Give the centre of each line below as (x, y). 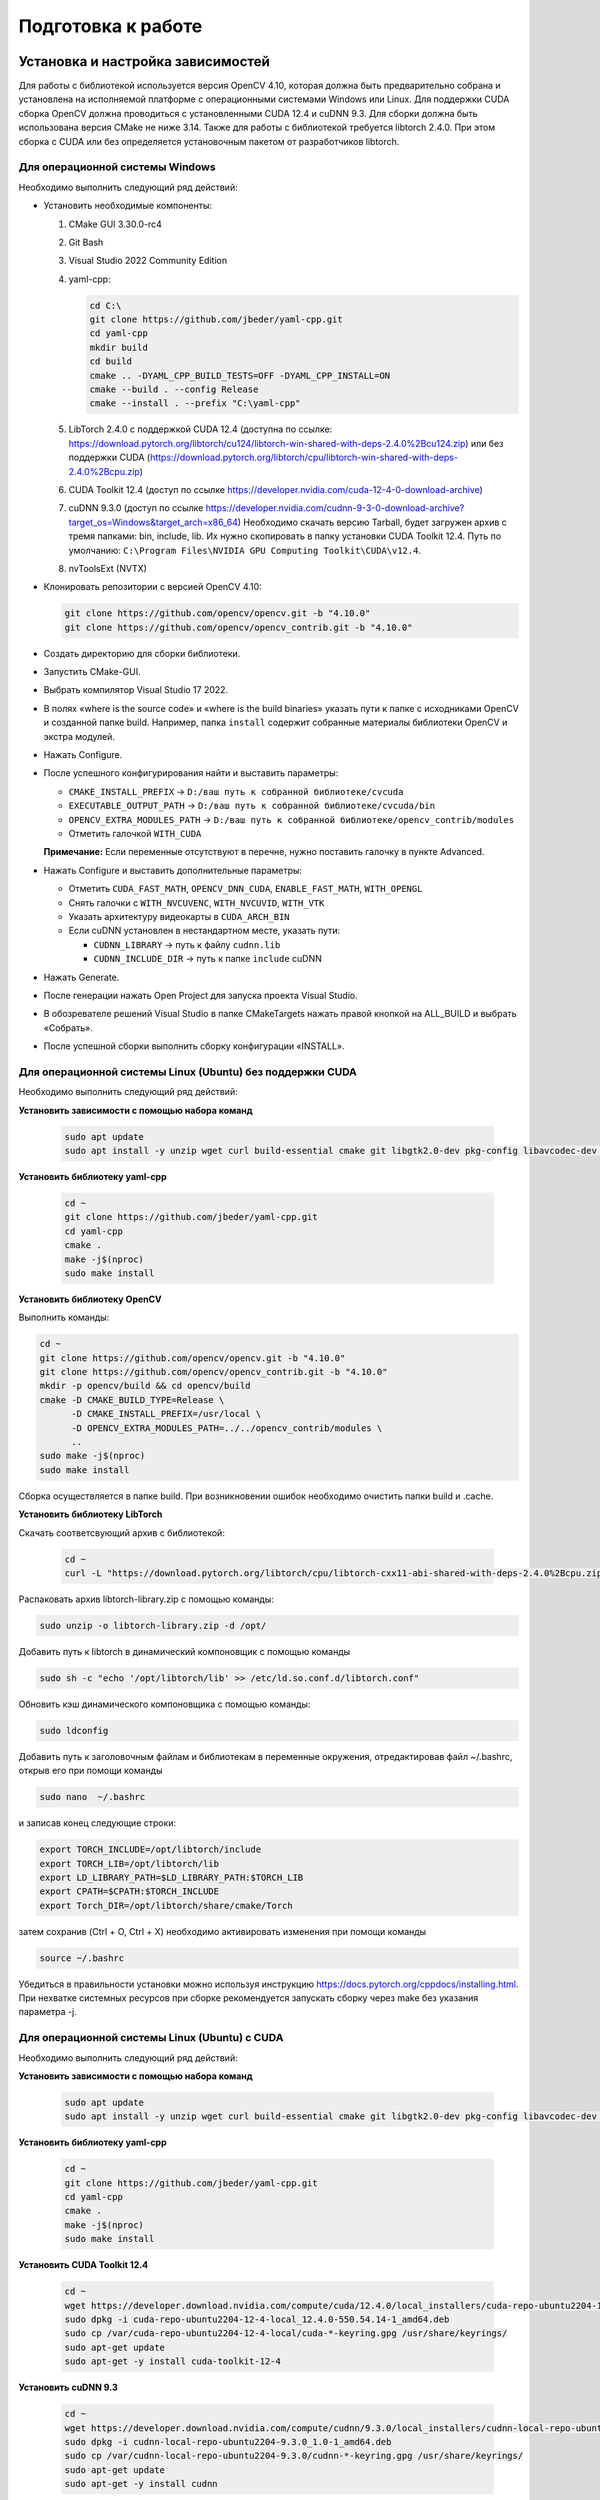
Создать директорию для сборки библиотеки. (142, 653)
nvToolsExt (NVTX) (107, 568)
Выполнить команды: (64, 1317)
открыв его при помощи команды (91, 1771)
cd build (111, 361)
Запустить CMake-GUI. (92, 672)
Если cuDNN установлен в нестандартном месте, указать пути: (204, 931)
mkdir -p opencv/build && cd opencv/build (145, 1386)
